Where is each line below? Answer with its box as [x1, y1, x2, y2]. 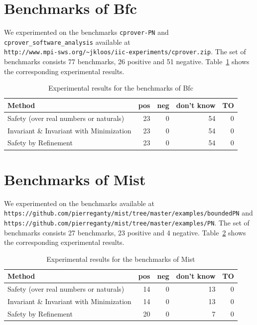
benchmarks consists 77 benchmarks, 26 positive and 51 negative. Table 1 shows [4, 56, 250, 67]
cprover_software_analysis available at [4, 36, 130, 47]
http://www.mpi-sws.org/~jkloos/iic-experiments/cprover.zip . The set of [4, 46, 246, 57]
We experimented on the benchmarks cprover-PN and [4, 27, 169, 37]
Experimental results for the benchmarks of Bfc [48, 83, 193, 93]
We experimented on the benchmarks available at [4, 198, 154, 208]
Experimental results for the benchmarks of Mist [46, 253, 195, 264]
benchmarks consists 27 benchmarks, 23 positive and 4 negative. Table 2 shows [4, 227, 246, 237]
